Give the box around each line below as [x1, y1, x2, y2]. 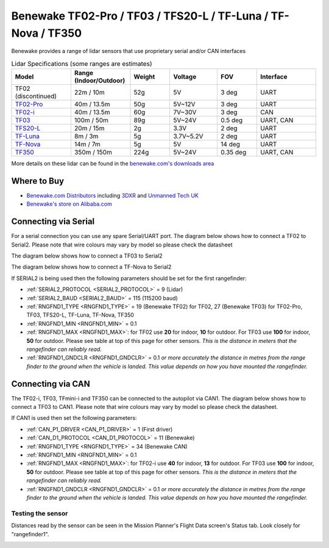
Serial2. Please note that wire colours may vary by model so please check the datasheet [11, 241, 233, 248]
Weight [133, 73, 155, 81]
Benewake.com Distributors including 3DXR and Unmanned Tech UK [26, 192, 199, 200]
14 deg [220, 140, 241, 149]
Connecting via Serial [11, 217, 95, 227]
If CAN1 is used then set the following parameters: [11, 414, 137, 422]
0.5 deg [220, 116, 243, 124]
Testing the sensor [11, 509, 68, 517]
